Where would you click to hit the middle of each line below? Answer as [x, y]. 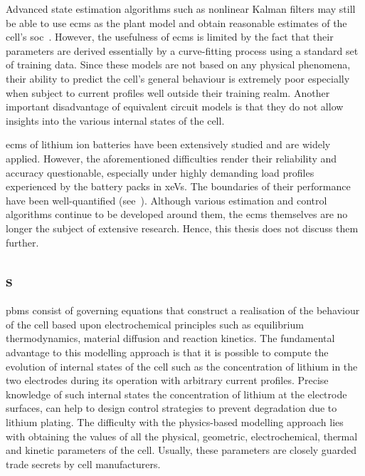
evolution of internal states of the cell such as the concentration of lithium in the [182, 366]
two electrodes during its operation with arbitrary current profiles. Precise [167, 380]
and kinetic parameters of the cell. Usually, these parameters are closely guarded [181, 450]
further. [22, 242]
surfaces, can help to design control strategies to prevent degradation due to [171, 408]
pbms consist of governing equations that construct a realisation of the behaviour [183, 310]
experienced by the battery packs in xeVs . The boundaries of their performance [178, 186]
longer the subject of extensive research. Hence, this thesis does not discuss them [182, 228]
